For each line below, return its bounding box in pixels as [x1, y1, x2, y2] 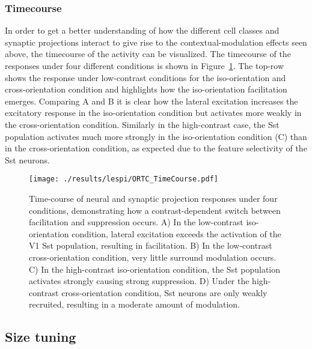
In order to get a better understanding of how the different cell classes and [5, 24, 280, 37]
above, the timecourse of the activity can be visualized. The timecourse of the [5, 47, 291, 60]
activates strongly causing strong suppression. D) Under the [29, 275, 249, 287]
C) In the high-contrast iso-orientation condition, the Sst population [29, 263, 281, 275]
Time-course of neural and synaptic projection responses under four [29, 192, 278, 204]
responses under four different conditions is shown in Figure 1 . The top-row [5, 59, 284, 71]
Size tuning [5, 327, 76, 346]
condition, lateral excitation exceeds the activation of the [72, 227, 281, 240]
